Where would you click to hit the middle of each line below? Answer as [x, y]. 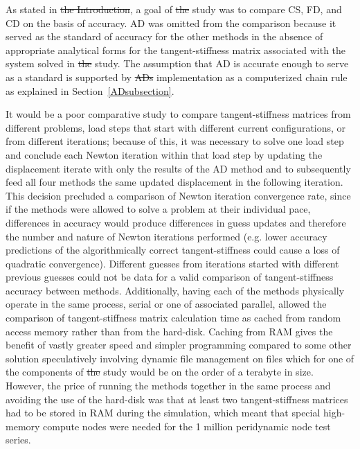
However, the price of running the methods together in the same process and [168, 386]
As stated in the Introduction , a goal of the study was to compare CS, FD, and [174, 9]
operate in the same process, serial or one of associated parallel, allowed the [166, 304]
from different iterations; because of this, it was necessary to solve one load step [175, 141]
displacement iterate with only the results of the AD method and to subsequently [178, 168]
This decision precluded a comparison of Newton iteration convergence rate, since [178, 195]
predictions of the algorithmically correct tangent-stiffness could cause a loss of [173, 250]
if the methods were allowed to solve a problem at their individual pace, [158, 209]
